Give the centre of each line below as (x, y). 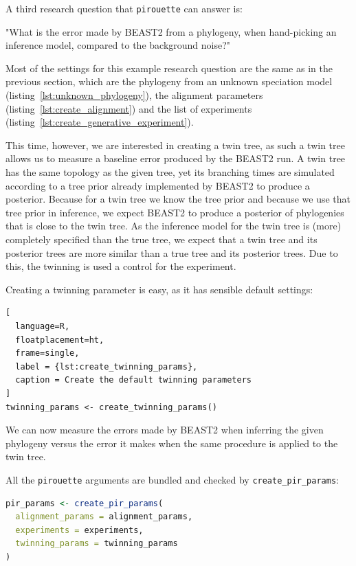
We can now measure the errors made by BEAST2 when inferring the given (165, 430)
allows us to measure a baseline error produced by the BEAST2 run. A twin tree (176, 158)
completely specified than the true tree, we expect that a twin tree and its (162, 239)
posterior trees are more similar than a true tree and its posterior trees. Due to (172, 252)
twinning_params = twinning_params (97, 544)
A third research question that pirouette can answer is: (124, 8)
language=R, (43, 326)
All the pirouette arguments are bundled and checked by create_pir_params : (172, 479)
